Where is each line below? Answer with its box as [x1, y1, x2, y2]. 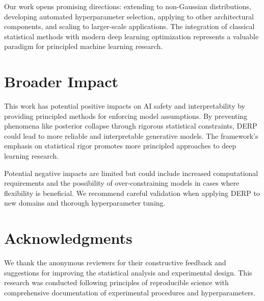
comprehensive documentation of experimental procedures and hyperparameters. [4, 287, 255, 297]
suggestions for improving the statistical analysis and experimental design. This [4, 267, 252, 278]
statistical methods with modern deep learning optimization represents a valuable [4, 31, 259, 41]
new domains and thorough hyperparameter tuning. [4, 197, 166, 208]
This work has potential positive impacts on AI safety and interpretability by [4, 101, 246, 111]
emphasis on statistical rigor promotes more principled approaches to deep [4, 140, 236, 151]
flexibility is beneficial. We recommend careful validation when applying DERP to [4, 187, 260, 198]
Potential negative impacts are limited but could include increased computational [4, 167, 258, 178]
